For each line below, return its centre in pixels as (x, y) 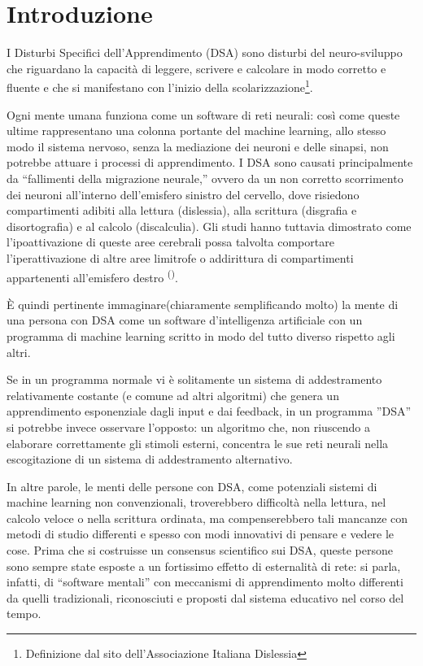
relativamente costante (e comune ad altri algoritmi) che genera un (173, 395)
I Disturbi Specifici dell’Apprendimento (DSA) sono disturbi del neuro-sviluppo (205, 52)
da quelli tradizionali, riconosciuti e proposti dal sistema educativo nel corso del (205, 597)
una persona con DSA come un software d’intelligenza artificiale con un (185, 320)
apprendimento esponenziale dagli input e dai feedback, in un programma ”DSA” (209, 411)
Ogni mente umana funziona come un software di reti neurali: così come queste (203, 114)
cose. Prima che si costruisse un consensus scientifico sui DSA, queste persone (200, 550)
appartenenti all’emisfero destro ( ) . (92, 276)
